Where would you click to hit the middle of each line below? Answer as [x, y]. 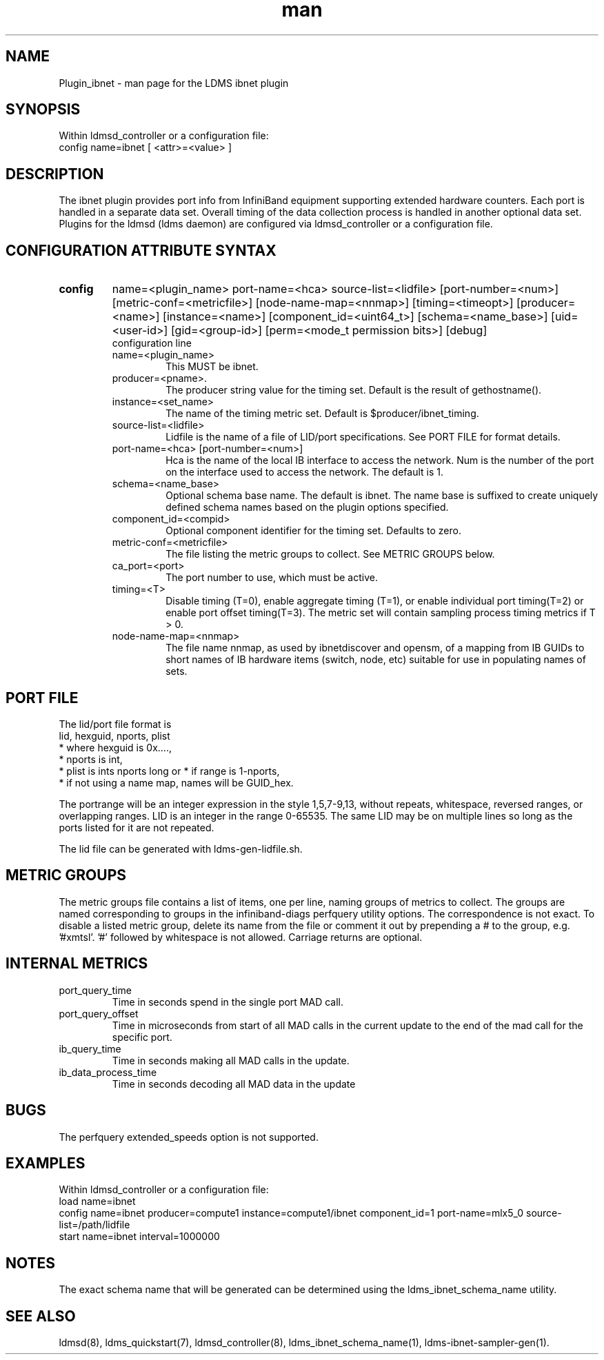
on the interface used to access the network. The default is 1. [305, 472]
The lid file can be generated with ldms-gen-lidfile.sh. [181, 849]
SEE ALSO [41, 1316]
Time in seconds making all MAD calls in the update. [231, 1060]
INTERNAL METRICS [77, 964]
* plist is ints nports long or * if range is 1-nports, [169, 771]
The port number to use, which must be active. [272, 578]
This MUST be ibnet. [212, 367]
